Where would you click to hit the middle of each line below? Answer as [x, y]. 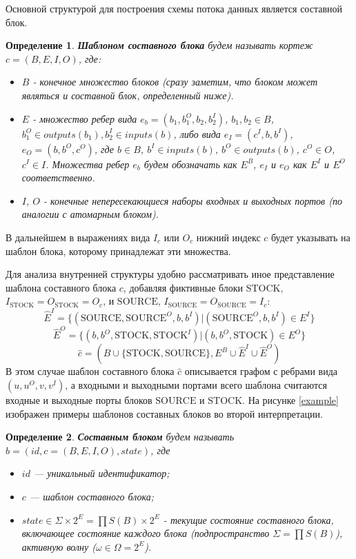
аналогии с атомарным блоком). [90, 214]
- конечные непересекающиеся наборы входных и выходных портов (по [192, 200]
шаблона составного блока [61, 287]
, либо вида [197, 133]
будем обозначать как [190, 164]
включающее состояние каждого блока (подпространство [146, 533]
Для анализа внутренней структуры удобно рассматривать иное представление [170, 274]
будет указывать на [310, 237]
